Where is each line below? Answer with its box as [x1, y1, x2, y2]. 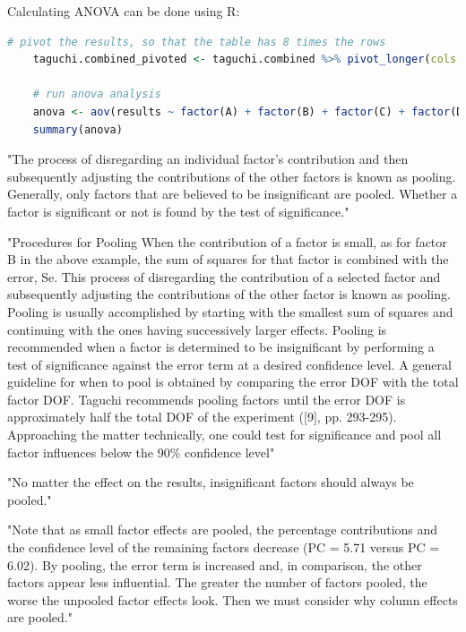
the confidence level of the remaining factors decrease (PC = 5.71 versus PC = [7, 538, 440, 557]
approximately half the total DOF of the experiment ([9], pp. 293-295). [7, 407, 397, 426]
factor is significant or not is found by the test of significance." [7, 201, 349, 220]
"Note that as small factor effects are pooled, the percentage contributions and [7, 520, 438, 539]
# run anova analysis [32, 88, 161, 101]
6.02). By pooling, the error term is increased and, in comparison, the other [7, 555, 422, 574]
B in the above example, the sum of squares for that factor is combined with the [7, 250, 449, 269]
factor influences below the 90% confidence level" [7, 442, 275, 461]
